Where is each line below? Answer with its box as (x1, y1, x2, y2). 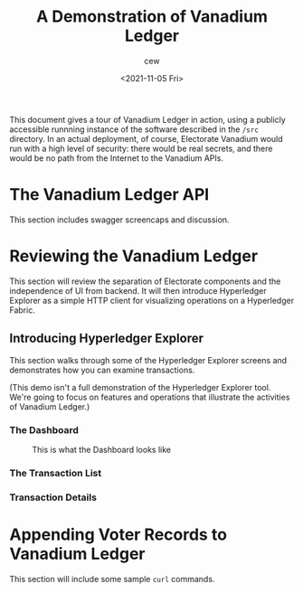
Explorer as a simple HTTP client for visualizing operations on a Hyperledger (9, 295, 295, 306)
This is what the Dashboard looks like (32, 444, 172, 455)
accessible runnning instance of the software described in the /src (9, 124, 260, 135)
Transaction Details (9, 491, 98, 504)
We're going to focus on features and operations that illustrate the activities (9, 391, 290, 402)
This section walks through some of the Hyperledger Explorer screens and (9, 354, 288, 365)
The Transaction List (9, 466, 102, 479)
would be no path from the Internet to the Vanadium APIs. (9, 152, 224, 164)
